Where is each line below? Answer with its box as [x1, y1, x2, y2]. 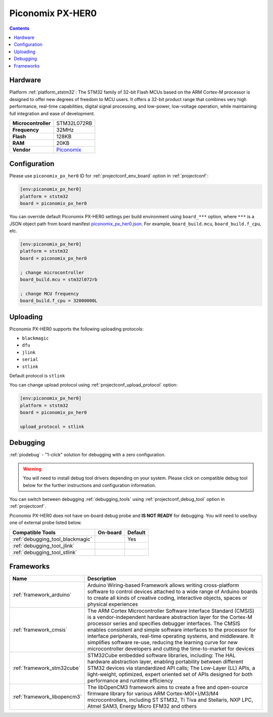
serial [22, 357, 38, 362]
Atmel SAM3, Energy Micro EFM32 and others [87, 703, 197, 710]
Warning [23, 465, 41, 472]
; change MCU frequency [20, 291, 79, 297]
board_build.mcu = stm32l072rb [20, 276, 98, 282]
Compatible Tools [12, 529, 56, 536]
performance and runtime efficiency [87, 677, 173, 684]
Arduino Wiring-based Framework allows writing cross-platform [87, 582, 240, 589]
